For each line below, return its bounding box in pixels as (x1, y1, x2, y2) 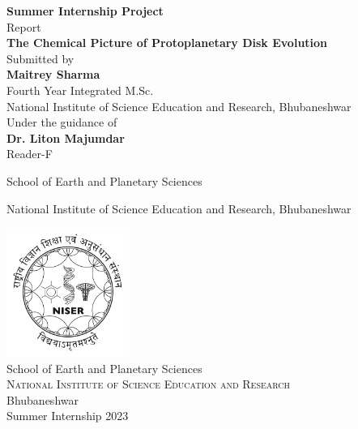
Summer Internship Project (6, 2, 164, 19)
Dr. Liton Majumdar (6, 129, 125, 146)
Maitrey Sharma (6, 66, 100, 83)
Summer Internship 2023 (6, 407, 129, 424)
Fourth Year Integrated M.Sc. (6, 81, 154, 98)
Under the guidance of (6, 114, 117, 131)
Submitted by (6, 49, 75, 66)
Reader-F (6, 145, 53, 162)
